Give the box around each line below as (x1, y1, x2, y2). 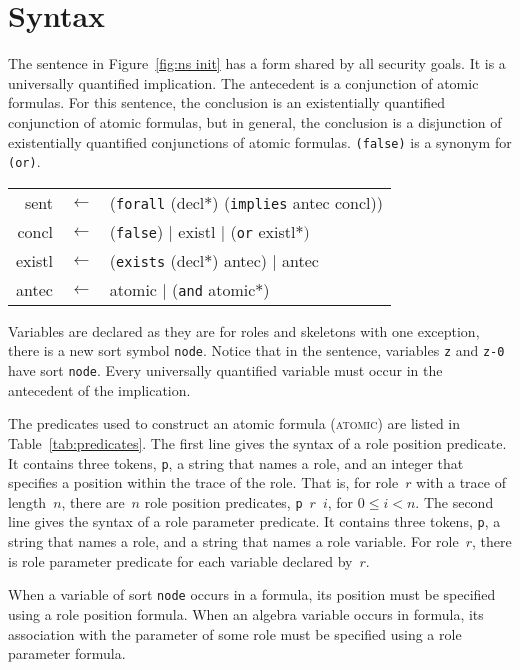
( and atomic (172, 277, 256, 301)
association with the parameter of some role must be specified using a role (8, 623, 462, 644)
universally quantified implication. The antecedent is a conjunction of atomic (8, 72, 479, 93)
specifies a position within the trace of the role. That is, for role (8, 472, 399, 493)
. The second (415, 491, 494, 512)
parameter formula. (8, 643, 126, 664)
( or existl (230, 219, 296, 243)
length (8, 491, 47, 512)
